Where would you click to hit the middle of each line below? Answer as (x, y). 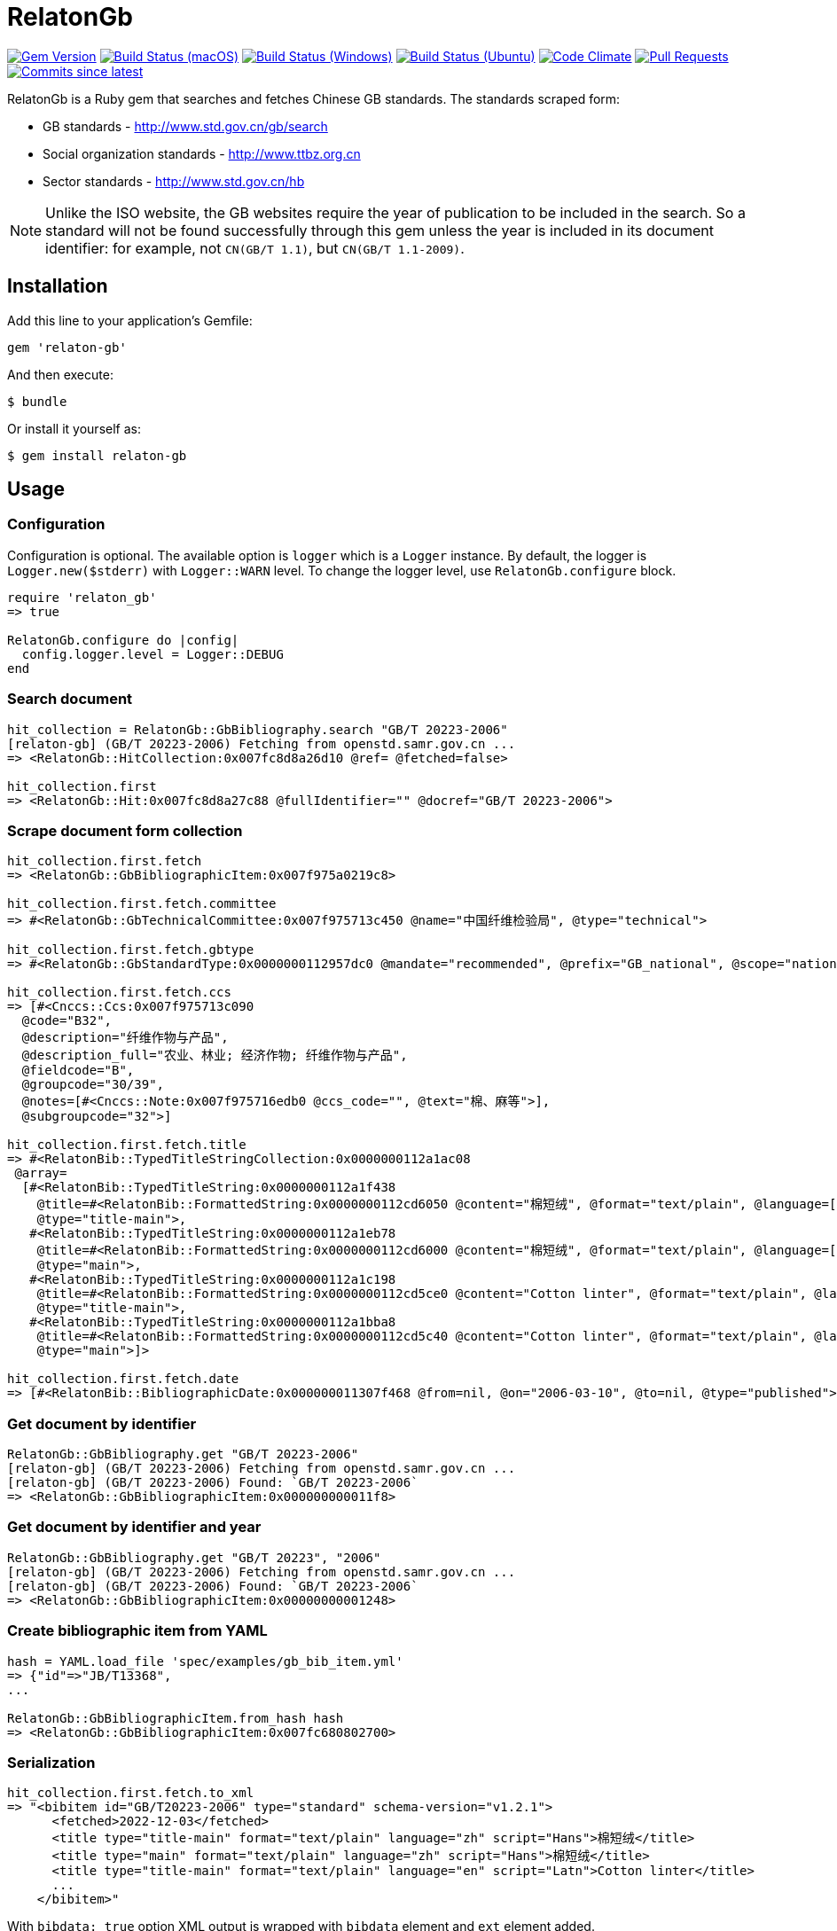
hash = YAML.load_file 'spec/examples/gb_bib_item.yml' (205, 1661)
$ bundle (37, 401)
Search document (70, 699)
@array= (41, 1173)
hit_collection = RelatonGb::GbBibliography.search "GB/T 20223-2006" (258, 729)
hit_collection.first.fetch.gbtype (131, 950)
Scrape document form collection (125, 830)
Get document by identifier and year (134, 1527)
